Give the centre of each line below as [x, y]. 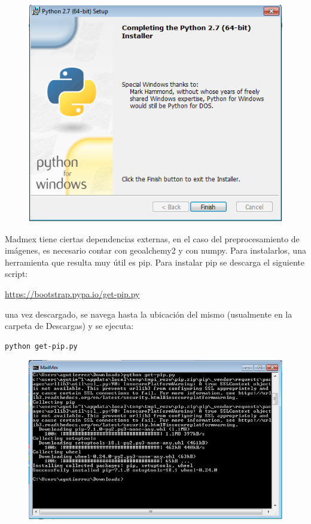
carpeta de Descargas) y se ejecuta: [69, 326]
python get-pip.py [41, 346]
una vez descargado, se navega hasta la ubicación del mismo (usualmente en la [149, 314]
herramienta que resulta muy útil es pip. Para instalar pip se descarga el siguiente [155, 262]
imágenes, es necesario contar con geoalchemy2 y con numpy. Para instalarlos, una [155, 250]
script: [16, 274]
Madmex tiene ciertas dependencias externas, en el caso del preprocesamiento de [152, 238]
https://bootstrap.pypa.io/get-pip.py [72, 294]
